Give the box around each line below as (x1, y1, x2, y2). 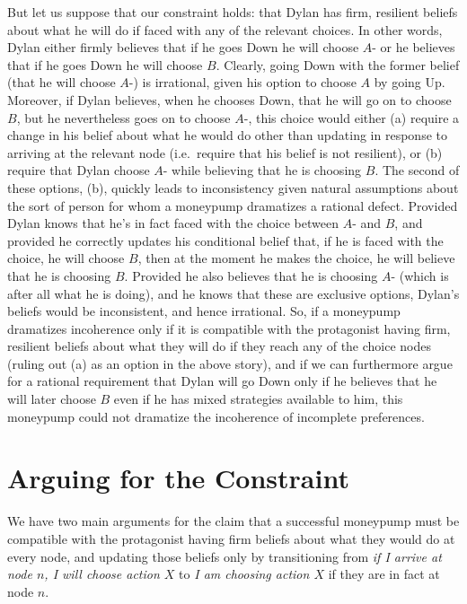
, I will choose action (44, 565, 160, 583)
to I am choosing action (179, 565, 310, 583)
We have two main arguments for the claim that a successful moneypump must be (7, 512, 460, 530)
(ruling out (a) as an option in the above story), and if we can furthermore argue (7, 354, 453, 372)
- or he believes (372, 38, 455, 57)
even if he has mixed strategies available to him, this (113, 390, 403, 408)
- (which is (391, 266, 449, 284)
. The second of (374, 161, 460, 179)
